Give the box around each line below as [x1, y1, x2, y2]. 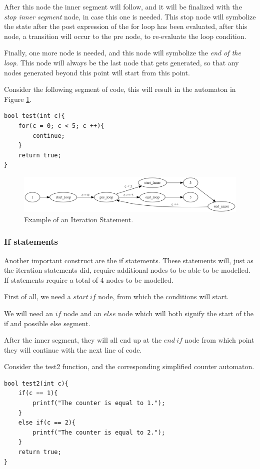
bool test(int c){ [4, 112, 65, 120]
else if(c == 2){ [18, 419, 76, 427]
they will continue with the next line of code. [4, 344, 142, 355]
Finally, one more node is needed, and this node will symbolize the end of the [4, 47, 241, 58]
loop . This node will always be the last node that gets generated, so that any [4, 57, 239, 67]
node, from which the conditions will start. [98, 291, 229, 302]
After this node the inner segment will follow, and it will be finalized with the [4, 1, 242, 11]
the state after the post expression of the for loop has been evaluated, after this [4, 21, 247, 31]
